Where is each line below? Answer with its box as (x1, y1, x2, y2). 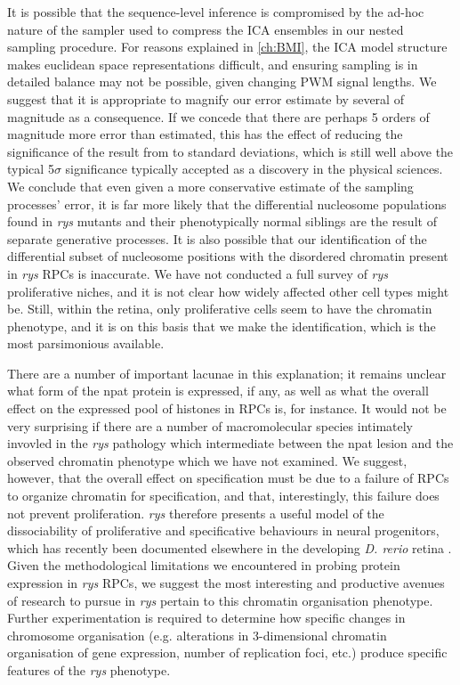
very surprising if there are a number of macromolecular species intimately (7, 416, 413, 435)
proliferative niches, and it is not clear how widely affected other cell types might (7, 281, 449, 300)
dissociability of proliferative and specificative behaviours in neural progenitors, (7, 521, 440, 540)
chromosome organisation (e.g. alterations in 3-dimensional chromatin (7, 625, 387, 644)
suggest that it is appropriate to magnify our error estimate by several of (7, 89, 404, 108)
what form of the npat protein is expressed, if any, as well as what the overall (7, 381, 429, 400)
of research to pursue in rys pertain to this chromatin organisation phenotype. (7, 591, 433, 609)
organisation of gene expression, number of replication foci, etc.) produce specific (7, 643, 448, 662)
